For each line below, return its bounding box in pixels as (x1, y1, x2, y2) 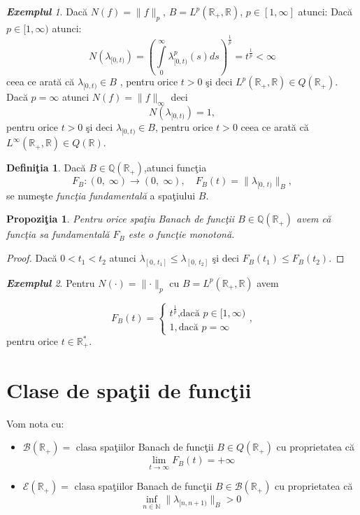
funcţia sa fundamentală (6, 227, 110, 241)
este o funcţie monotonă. (128, 227, 235, 241)
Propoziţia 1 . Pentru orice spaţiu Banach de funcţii (6, 211, 235, 226)
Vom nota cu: (6, 416, 64, 430)
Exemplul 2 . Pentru (6, 275, 95, 290)
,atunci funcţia (144, 160, 207, 175)
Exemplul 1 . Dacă (6, 4, 88, 18)
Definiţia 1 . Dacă (6, 160, 86, 175)
